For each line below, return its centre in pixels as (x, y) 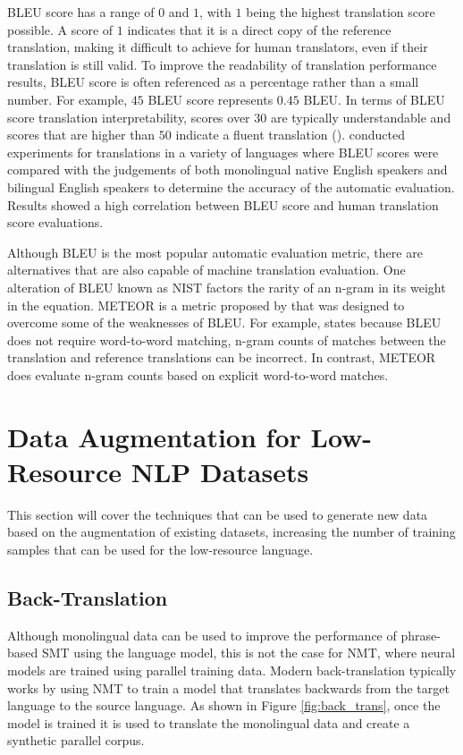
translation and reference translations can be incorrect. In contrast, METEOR (222, 357)
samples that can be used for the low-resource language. (160, 549)
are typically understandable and (361, 117)
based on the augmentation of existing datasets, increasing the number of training (231, 532)
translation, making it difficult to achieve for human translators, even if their (218, 47)
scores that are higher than (81, 135)
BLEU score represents (210, 99)
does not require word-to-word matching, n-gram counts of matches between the (227, 339)
